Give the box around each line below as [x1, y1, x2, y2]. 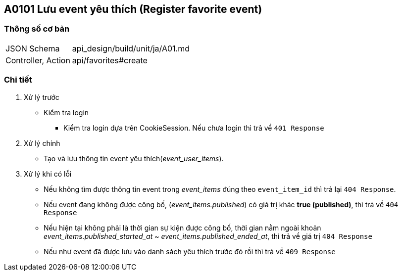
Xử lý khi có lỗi [24, 169, 72, 178]
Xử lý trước [24, 92, 59, 101]
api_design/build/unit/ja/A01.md [72, 43, 190, 53]
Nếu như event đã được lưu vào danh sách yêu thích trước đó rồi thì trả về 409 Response [44, 247, 336, 256]
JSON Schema [5, 43, 60, 53]
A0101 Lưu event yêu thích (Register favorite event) [4, 3, 262, 15]
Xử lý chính [24, 138, 60, 147]
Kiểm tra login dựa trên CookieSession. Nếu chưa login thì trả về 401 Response [63, 123, 324, 132]
